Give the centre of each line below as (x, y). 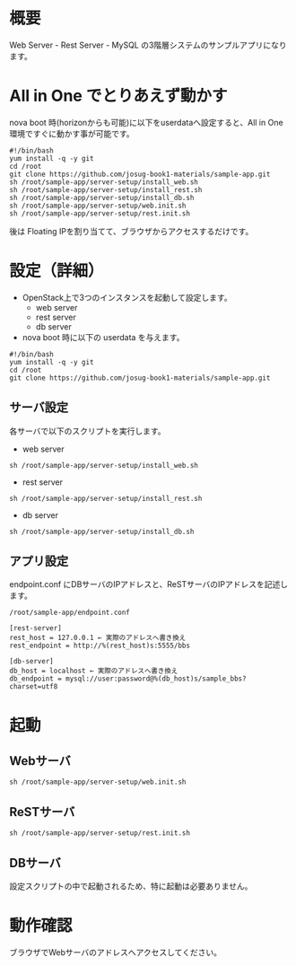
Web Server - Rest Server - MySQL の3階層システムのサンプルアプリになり (148, 45)
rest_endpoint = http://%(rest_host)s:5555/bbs (100, 646)
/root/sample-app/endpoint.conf (70, 613)
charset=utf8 (34, 687)
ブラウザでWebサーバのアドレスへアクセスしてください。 (116, 952)
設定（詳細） (57, 271)
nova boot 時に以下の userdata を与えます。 (103, 337)
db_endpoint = (36, 679)
